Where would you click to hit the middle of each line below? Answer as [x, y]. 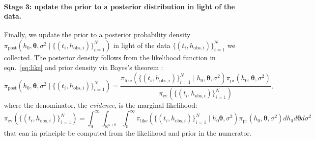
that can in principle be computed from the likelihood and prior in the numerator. [128, 132]
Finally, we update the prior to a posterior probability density [97, 35]
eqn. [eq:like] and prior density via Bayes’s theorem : [84, 67]
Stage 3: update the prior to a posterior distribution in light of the [120, 6]
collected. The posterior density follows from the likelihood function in [110, 57]
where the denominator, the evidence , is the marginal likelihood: [101, 105]
